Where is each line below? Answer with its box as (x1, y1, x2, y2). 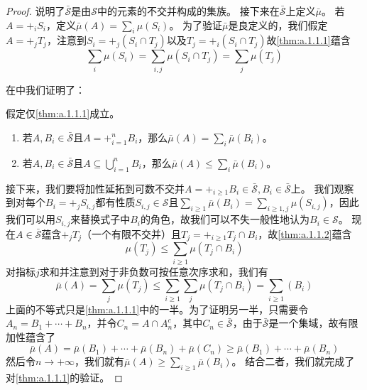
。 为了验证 (169, 17, 223, 32)
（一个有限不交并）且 (82, 226, 182, 241)
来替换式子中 (70, 212, 131, 227)
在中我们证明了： (6, 82, 85, 97)
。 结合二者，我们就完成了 (231, 354, 355, 369)
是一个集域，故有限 (268, 315, 358, 330)
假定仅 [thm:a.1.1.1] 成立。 (6, 106, 120, 121)
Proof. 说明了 (6, 4, 65, 18)
